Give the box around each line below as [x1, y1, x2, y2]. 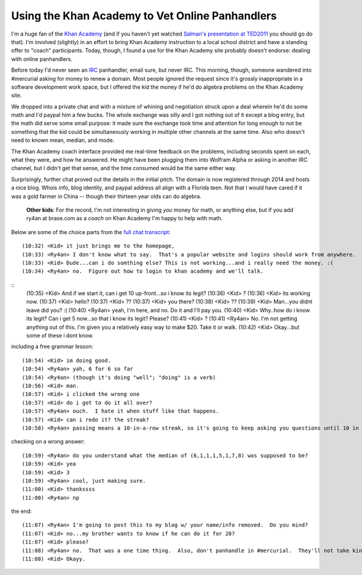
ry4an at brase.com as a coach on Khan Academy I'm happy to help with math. [26, 215, 223, 222]
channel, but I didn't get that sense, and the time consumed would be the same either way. [11, 165, 237, 172]
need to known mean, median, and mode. [11, 136, 115, 144]
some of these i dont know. [26, 332, 94, 339]
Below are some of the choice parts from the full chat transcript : [11, 228, 171, 235]
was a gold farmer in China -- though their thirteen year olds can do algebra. [11, 192, 202, 200]
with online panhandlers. [11, 55, 72, 63]
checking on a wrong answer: [11, 438, 85, 445]
